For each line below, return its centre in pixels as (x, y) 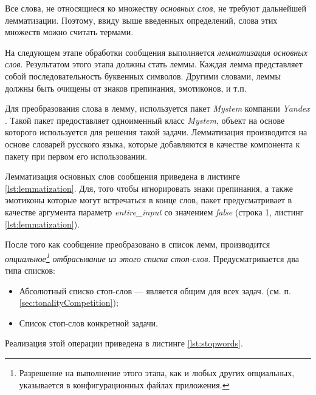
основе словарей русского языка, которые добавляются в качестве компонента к (153, 143)
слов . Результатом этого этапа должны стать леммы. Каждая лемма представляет (154, 64)
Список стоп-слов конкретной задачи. (88, 322)
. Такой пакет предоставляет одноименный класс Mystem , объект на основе (145, 120)
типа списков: (30, 270)
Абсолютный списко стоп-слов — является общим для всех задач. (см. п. (155, 290)
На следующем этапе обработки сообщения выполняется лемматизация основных (156, 52)
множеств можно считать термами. (69, 32)
